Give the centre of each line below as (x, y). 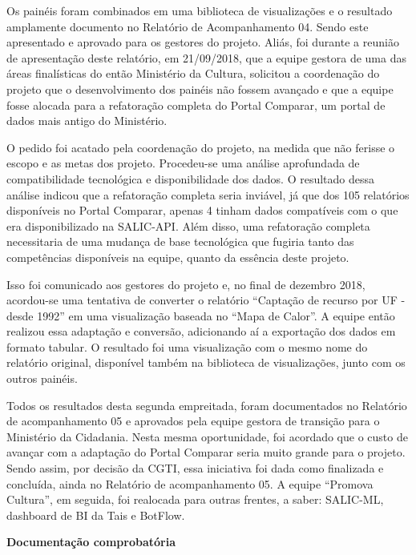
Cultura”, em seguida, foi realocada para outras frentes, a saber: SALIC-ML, (195, 499)
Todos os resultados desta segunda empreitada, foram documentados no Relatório (207, 405)
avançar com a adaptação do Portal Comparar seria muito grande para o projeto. (206, 452)
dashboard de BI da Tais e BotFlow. (96, 515)
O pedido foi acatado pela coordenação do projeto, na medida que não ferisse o (201, 147)
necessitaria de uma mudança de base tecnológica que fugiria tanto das (180, 241)
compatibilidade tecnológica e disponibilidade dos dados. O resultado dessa (191, 178)
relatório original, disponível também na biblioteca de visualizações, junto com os (206, 362)
